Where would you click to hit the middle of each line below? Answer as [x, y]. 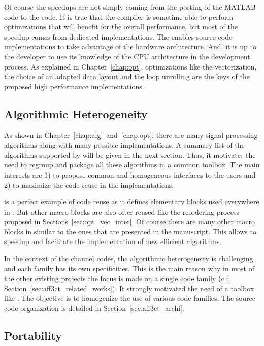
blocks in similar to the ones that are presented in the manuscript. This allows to [130, 231]
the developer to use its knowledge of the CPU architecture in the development [127, 56]
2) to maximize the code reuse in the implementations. [89, 184]
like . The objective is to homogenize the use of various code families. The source [130, 298]
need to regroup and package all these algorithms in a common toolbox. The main [132, 165]
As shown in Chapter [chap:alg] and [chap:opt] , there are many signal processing [131, 135]
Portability [33, 336]
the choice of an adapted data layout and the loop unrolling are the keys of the [127, 76]
